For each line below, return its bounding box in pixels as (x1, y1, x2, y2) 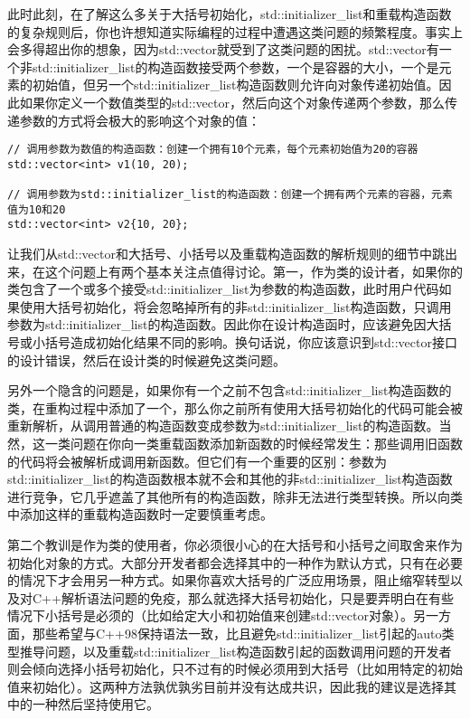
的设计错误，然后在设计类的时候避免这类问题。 (7, 350, 286, 369)
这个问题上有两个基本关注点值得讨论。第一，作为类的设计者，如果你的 (44, 261, 463, 280)
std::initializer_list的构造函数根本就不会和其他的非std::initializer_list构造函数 (7, 469, 453, 488)
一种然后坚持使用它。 (32, 695, 159, 714)
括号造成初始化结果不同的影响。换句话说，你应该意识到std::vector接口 (44, 333, 457, 352)
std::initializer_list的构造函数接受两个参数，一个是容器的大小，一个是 (32, 57, 439, 76)
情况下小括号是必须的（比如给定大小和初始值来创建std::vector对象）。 (7, 606, 413, 625)
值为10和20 (7, 203, 66, 216)
